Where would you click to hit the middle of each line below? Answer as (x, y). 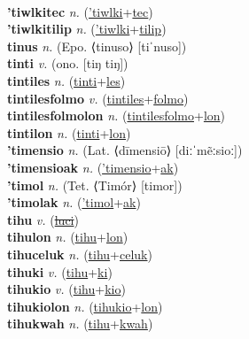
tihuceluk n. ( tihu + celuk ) (80, 254)
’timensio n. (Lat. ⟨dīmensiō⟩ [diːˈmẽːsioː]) (125, 150)
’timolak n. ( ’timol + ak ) (74, 202)
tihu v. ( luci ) (43, 219)
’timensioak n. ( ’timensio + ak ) (93, 167)
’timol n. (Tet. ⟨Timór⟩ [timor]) (95, 185)
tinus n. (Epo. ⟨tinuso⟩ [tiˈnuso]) (97, 46)
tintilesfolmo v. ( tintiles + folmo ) (98, 98)
